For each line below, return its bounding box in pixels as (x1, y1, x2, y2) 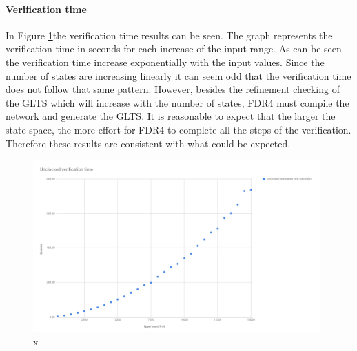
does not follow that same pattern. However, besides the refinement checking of (6, 82, 340, 96)
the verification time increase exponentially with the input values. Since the (6, 54, 325, 69)
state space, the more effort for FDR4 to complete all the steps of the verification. (6, 122, 351, 136)
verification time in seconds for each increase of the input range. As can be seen (6, 41, 342, 56)
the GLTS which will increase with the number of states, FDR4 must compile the (6, 95, 349, 109)
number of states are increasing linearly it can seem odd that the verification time (6, 68, 351, 83)
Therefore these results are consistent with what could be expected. (6, 136, 291, 150)
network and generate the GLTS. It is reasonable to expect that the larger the (6, 109, 336, 123)
